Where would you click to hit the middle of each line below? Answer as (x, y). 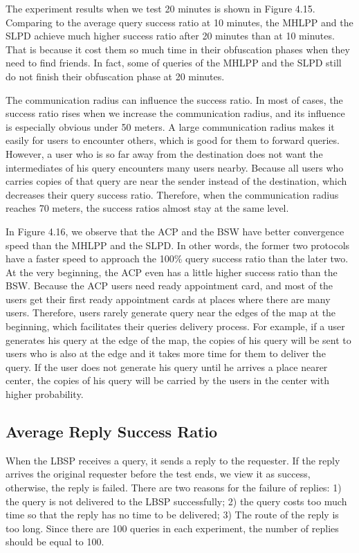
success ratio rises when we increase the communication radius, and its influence (175, 113)
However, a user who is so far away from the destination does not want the (164, 153)
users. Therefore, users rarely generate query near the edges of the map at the (171, 312)
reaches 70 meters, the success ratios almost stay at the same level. (147, 208)
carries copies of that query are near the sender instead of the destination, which (176, 181)
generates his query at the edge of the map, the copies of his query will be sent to (178, 339)
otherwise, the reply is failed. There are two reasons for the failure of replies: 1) (174, 488)
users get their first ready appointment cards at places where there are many (168, 299)
